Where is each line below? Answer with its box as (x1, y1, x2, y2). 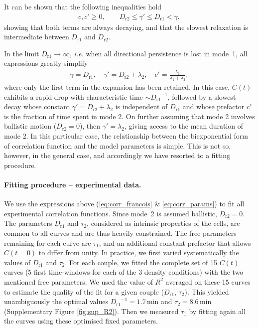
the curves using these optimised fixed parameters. (4, 316, 158, 326)
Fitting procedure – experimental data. (4, 179, 141, 190)
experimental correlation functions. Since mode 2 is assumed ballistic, (4, 208, 217, 218)
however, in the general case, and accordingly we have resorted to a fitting (4, 150, 231, 161)
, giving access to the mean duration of (124, 121, 244, 131)
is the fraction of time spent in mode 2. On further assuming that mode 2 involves (4, 111, 255, 121)
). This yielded (184, 286, 229, 297)
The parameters (4, 218, 52, 228)
